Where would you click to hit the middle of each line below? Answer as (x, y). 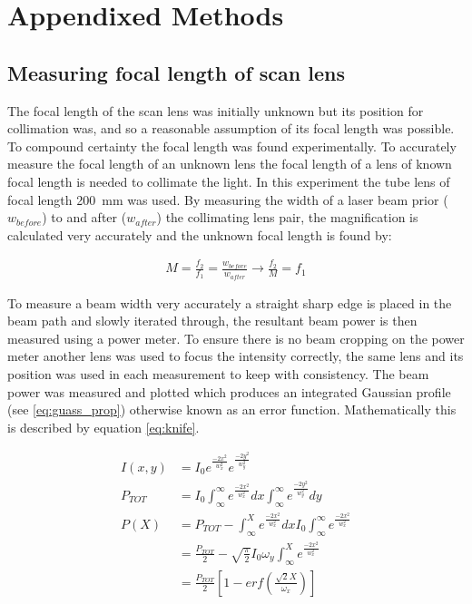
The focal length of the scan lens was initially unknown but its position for (216, 110)
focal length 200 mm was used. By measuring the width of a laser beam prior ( (228, 199)
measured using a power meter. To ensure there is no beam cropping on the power (236, 338)
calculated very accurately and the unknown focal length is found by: (200, 234)
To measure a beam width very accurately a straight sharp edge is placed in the (230, 302)
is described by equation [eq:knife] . (103, 427)
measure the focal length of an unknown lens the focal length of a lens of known (230, 164)
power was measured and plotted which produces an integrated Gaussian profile (229, 391)
